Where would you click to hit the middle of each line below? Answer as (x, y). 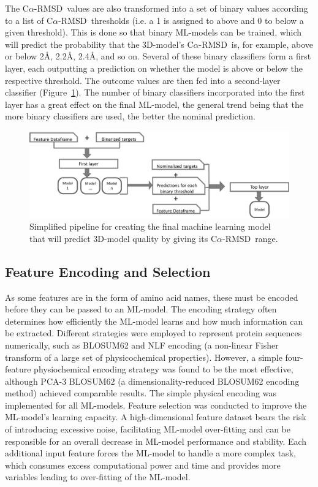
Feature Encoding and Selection (108, 271)
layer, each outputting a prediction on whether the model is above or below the (154, 68)
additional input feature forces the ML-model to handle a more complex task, (150, 453)
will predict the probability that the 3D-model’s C (99, 44)
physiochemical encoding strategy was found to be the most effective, (164, 369)
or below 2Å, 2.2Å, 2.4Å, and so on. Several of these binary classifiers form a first (158, 56)
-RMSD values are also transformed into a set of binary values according (171, 8)
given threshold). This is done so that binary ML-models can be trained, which (153, 32)
